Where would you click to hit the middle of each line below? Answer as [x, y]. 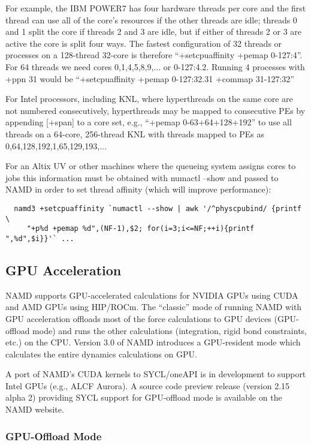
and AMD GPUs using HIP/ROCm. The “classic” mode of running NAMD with [154, 307]
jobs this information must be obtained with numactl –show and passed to [142, 177]
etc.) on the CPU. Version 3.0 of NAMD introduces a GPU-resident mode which [153, 342]
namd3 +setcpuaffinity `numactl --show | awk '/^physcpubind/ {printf [158, 208]
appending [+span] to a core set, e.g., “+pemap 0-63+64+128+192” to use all [149, 122]
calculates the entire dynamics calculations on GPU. [101, 354]
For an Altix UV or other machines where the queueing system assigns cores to [151, 166]
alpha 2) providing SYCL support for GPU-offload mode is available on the [144, 397]
